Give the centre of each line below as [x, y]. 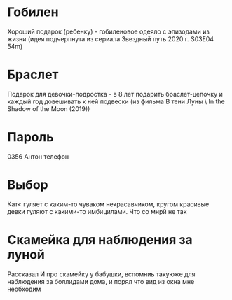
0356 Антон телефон [38, 156]
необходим [24, 289]
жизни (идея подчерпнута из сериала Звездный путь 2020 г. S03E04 [111, 38]
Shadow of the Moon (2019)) [49, 108]
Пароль [30, 137]
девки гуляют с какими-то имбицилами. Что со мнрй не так [97, 211]
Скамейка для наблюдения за [100, 240]
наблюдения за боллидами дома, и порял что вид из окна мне [101, 281]
